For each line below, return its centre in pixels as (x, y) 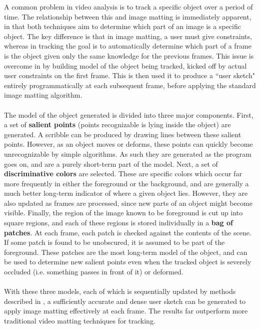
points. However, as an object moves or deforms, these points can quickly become (128, 144)
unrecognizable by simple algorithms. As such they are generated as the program (128, 153)
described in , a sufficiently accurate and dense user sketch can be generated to (125, 301)
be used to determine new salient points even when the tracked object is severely (128, 262)
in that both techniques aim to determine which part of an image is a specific (122, 26)
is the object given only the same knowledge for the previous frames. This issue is (129, 55)
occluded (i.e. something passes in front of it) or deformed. (94, 272)
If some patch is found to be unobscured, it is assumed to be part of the (114, 242)
